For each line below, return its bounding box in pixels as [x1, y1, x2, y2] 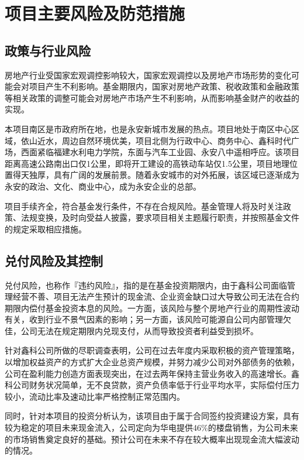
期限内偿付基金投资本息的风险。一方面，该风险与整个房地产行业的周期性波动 [5, 301, 299, 314]
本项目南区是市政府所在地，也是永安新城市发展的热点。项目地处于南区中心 [5, 122, 291, 135]
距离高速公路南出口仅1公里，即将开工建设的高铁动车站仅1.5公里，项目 [5, 157, 273, 169]
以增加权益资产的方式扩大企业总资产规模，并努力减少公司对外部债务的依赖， [5, 356, 299, 368]
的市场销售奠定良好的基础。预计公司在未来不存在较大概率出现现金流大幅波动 [5, 432, 299, 445]
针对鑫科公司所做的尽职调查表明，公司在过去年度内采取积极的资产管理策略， [5, 344, 299, 356]
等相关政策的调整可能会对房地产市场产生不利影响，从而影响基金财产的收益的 [5, 91, 299, 104]
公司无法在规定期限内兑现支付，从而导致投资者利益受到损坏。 [20, 324, 258, 337]
